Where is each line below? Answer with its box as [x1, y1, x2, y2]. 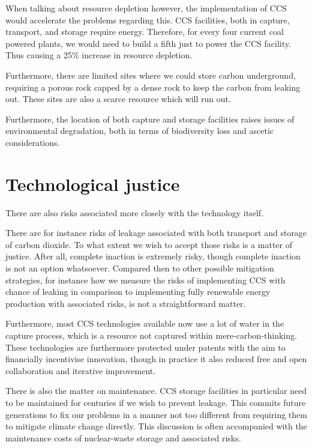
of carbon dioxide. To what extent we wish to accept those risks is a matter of [5, 238, 293, 250]
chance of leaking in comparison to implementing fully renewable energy [5, 285, 271, 298]
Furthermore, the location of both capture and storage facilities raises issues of [5, 112, 295, 125]
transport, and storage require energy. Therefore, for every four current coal [5, 25, 284, 38]
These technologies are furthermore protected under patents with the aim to [5, 341, 286, 353]
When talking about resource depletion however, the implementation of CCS [5, 2, 287, 14]
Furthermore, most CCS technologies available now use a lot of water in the [5, 317, 284, 330]
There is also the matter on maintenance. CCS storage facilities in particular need [5, 384, 307, 397]
